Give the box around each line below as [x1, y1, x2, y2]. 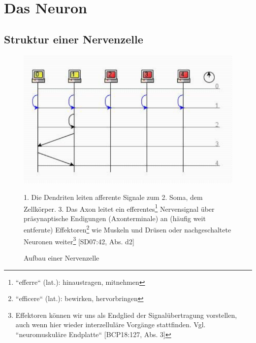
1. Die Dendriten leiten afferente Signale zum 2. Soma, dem [24, 191, 203, 202]
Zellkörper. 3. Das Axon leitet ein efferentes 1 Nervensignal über [24, 202, 215, 214]
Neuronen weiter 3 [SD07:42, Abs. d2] [24, 234, 134, 246]
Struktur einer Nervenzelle [4, 31, 143, 46]
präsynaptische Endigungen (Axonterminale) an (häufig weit [24, 213, 206, 223]
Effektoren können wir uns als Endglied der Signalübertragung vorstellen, [15, 309, 237, 320]
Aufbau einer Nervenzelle [24, 252, 99, 263]
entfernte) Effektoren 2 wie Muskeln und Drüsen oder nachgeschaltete [24, 223, 231, 235]
